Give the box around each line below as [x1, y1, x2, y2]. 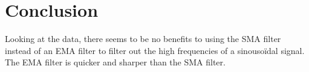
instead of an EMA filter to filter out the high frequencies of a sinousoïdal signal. [5, 44, 305, 56]
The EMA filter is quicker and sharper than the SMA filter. [5, 56, 226, 68]
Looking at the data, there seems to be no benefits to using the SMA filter [5, 32, 281, 45]
